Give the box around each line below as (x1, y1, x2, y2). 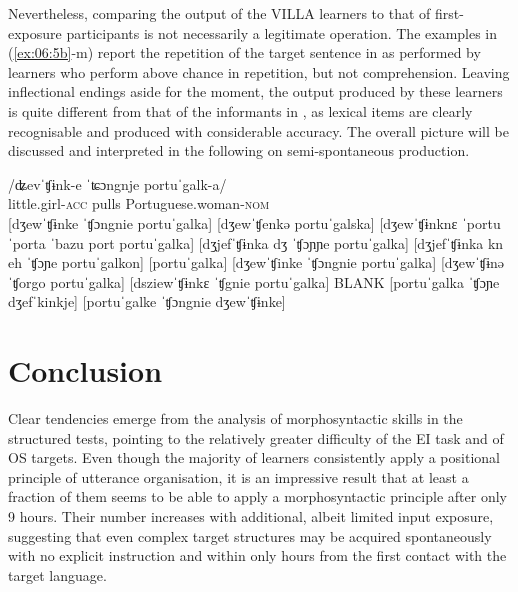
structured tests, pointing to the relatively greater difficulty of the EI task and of (8, 427, 504, 448)
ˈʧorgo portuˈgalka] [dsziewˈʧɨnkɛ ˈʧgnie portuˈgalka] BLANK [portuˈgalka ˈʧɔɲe (8, 271, 500, 292)
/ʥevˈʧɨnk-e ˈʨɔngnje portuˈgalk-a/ (8, 173, 227, 194)
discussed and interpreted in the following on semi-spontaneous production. (8, 140, 470, 161)
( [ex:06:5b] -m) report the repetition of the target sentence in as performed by (8, 42, 481, 63)
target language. (8, 564, 107, 585)
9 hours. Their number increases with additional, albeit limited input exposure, (8, 506, 494, 526)
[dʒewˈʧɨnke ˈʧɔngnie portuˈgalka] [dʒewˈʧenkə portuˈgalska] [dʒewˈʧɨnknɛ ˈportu (8, 212, 501, 233)
